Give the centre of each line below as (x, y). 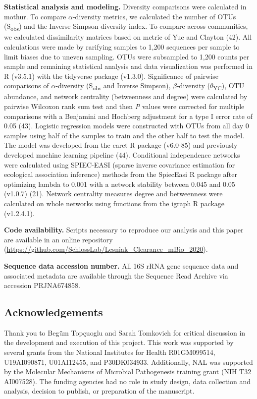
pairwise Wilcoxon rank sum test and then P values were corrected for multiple (124, 106)
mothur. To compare (35, 16)
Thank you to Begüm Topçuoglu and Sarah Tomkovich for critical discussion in (125, 332)
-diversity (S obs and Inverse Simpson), (113, 86)
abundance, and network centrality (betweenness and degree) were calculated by (126, 96)
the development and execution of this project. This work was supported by (119, 342)
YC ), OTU (229, 86)
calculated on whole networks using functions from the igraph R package (114, 203)
